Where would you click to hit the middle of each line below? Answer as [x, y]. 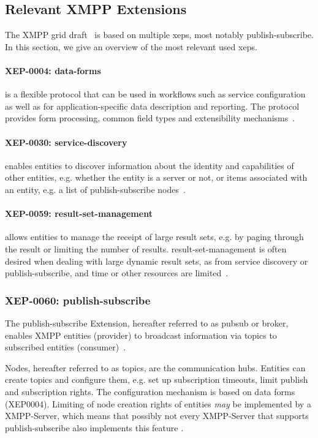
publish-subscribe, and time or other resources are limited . [117, 273]
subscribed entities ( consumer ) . [66, 347]
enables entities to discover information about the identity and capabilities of [150, 165]
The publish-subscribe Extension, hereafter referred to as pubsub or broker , [147, 323]
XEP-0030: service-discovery [66, 142]
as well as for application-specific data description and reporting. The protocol [152, 106]
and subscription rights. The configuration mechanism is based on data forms [150, 391]
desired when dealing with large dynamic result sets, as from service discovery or [157, 261]
